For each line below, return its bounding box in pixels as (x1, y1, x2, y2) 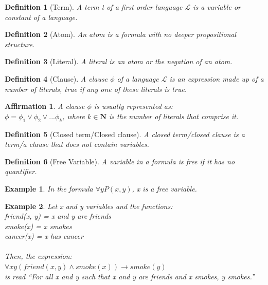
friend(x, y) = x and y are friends (5, 211, 111, 221)
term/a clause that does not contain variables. (5, 139, 149, 149)
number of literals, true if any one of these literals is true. (5, 83, 187, 94)
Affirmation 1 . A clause (5, 101, 85, 111)
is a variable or (193, 2, 241, 12)
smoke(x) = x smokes (5, 220, 72, 231)
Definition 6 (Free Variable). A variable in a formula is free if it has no (5, 156, 235, 166)
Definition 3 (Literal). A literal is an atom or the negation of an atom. (5, 56, 233, 67)
